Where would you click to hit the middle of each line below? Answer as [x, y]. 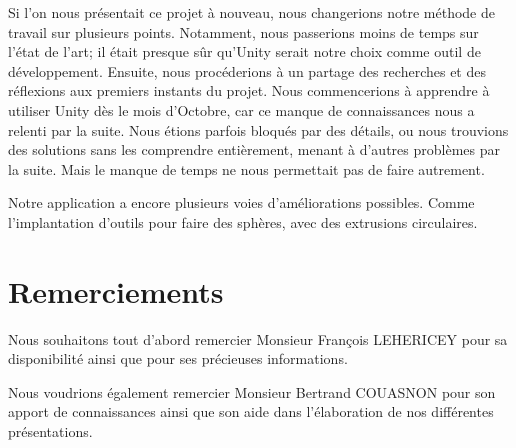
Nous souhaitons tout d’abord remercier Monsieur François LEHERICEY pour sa [258, 338]
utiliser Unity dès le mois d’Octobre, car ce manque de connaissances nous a [241, 109]
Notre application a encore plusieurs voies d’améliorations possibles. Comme [241, 202]
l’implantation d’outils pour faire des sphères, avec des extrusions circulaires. [243, 221]
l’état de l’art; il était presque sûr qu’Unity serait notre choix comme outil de [244, 51]
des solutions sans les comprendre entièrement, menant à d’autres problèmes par [254, 149]
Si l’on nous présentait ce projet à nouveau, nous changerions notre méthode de [251, 12]
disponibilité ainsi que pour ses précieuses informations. [178, 358]
